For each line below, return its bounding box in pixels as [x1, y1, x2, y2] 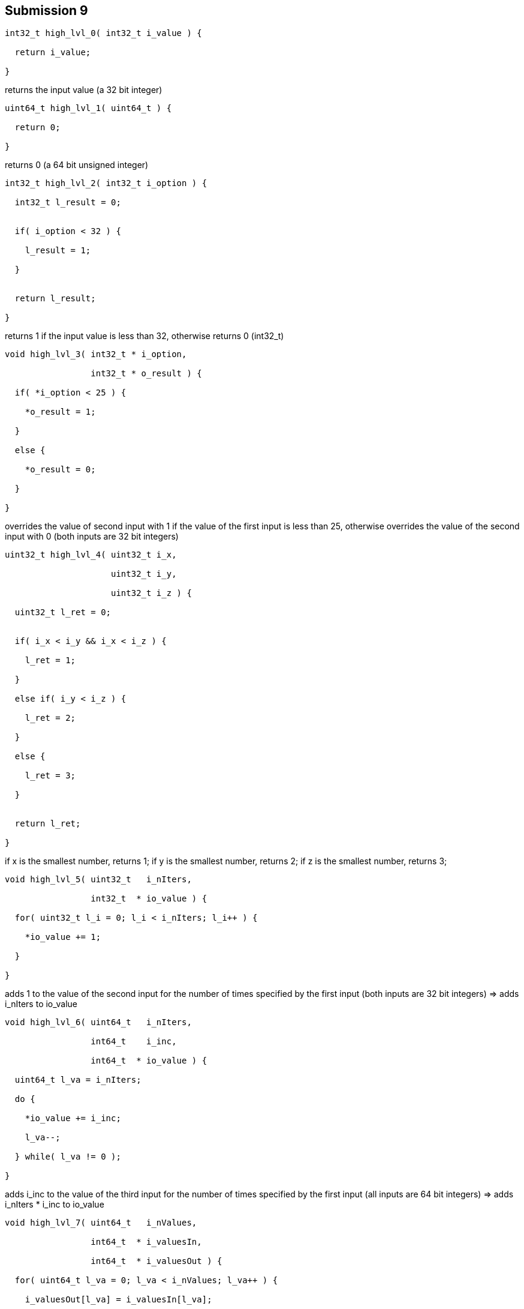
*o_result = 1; [25, 407, 96, 417]
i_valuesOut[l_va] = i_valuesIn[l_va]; [25, 1295, 212, 1305]
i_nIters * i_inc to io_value [5, 1199, 104, 1210]
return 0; [14, 122, 61, 133]
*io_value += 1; [25, 932, 101, 942]
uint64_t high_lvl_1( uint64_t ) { [5, 103, 172, 113]
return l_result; [14, 293, 96, 304]
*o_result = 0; [25, 465, 96, 475]
